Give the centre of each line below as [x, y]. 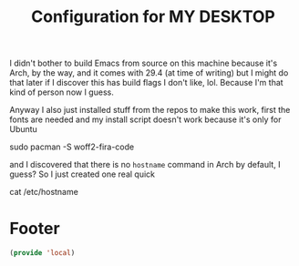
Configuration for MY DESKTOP [153, 17]
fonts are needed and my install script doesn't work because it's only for [145, 119]
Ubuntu [24, 129]
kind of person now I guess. [62, 92]
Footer [35, 229]
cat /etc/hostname [44, 192]
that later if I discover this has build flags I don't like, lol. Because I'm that [147, 83]
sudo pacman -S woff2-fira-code [72, 147]
